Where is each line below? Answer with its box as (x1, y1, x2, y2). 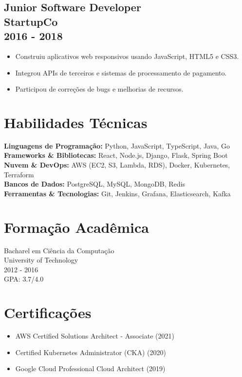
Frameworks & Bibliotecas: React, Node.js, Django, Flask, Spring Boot (4, 150, 228, 160)
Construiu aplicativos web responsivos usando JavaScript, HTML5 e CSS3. (15, 51, 239, 61)
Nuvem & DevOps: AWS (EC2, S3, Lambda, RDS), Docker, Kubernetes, (4, 160, 230, 170)
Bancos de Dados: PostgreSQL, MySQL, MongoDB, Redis (4, 179, 185, 189)
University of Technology (4, 255, 78, 265)
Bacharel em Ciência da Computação (4, 245, 114, 255)
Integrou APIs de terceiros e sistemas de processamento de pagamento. (15, 67, 227, 77)
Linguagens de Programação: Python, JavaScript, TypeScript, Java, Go (4, 140, 230, 151)
